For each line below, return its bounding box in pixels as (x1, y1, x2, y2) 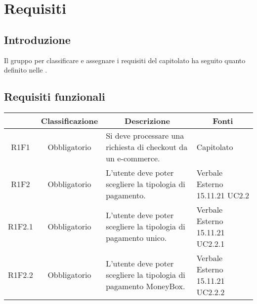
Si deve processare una (106, 129, 184, 141)
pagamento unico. (106, 232, 167, 244)
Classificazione (41, 114, 98, 126)
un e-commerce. (106, 152, 160, 164)
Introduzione (4, 32, 71, 47)
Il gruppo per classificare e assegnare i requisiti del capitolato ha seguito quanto (4, 55, 246, 65)
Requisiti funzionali (4, 89, 105, 104)
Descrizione (125, 114, 170, 126)
